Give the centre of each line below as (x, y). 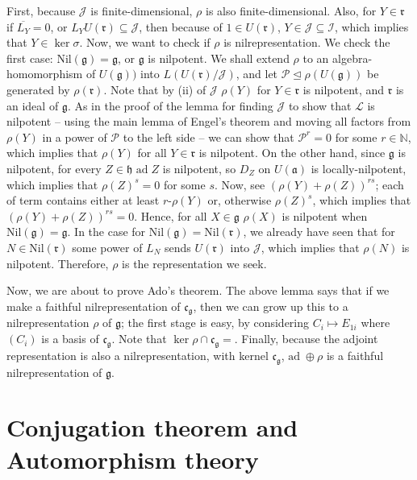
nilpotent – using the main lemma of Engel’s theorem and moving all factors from (209, 121)
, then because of (181, 26)
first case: (30, 58)
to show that (320, 105)
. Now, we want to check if (145, 42)
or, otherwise (240, 200)
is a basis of (70, 339)
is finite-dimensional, (142, 10)
